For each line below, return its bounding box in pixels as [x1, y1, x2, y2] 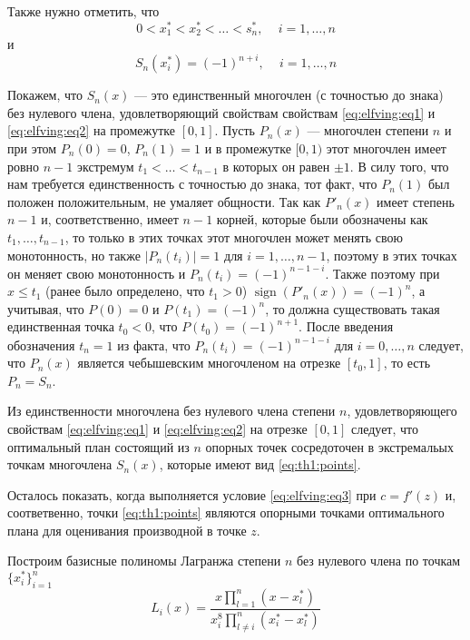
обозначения [7, 335, 75, 354]
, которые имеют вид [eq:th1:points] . [159, 455, 361, 474]
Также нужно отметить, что [7, 2, 160, 20]
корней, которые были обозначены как [216, 210, 428, 229]
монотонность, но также [7, 245, 141, 264]
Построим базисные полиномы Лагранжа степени [7, 551, 281, 570]
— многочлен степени [307, 121, 429, 140]
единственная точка [7, 317, 114, 336]
